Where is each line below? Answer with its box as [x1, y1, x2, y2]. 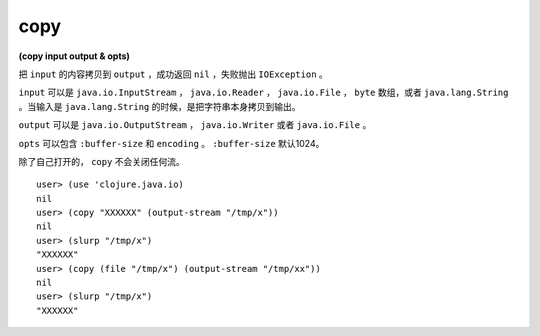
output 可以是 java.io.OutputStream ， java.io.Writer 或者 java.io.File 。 [18, 119, 372, 131]
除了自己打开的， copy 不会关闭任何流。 [18, 155, 185, 167]
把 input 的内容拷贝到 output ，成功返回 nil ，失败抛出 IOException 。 [18, 68, 329, 80]
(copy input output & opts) [18, 50, 130, 62]
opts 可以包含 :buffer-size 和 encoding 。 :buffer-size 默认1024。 [18, 137, 325, 149]
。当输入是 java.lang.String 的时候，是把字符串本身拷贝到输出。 [18, 100, 301, 112]
